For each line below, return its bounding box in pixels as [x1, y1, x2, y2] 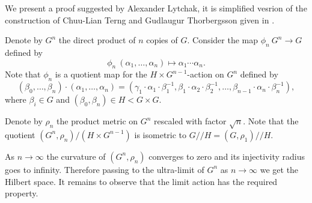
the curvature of [46, 150, 106, 162]
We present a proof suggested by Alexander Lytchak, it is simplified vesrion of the [5, 2, 307, 14]
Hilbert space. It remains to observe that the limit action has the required [5, 175, 278, 187]
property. [5, 187, 38, 199]
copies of [146, 34, 178, 46]
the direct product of [58, 34, 136, 46]
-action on [187, 68, 224, 80]
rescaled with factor [154, 115, 227, 127]
